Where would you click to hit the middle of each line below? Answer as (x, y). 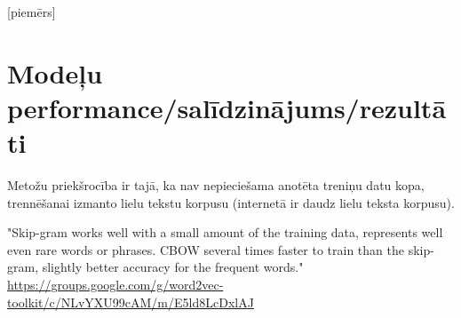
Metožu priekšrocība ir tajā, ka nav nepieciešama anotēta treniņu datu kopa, (216, 185)
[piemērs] (32, 12)
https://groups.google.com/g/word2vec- (115, 285)
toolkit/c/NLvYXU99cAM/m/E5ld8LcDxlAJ (131, 302)
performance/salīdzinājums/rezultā (227, 107)
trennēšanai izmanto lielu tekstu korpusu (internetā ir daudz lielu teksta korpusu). (231, 202)
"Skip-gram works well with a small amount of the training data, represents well (225, 232)
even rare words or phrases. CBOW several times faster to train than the (206, 249)
